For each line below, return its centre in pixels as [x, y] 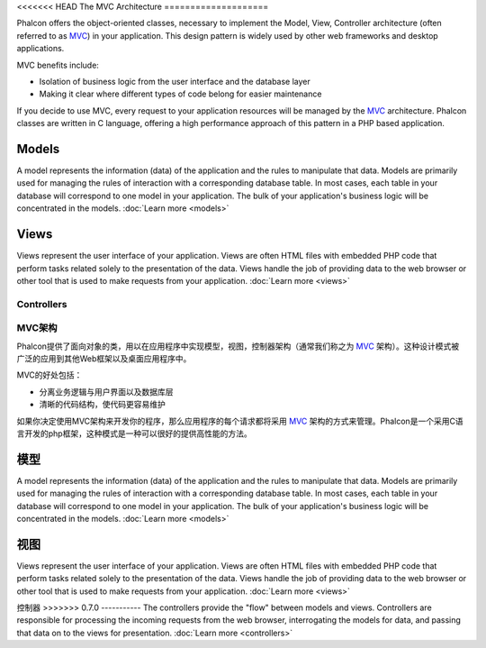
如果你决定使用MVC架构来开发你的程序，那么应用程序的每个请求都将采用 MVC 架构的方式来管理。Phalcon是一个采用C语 [240, 421]
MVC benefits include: [58, 65]
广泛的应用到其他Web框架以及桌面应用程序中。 [104, 358]
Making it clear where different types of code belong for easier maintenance [180, 94]
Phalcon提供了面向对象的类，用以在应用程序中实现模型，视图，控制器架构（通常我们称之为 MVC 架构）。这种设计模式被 [238, 346]
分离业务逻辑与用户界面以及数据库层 [106, 391]
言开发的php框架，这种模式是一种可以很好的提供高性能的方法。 [134, 434]
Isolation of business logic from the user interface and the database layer [175, 81]
